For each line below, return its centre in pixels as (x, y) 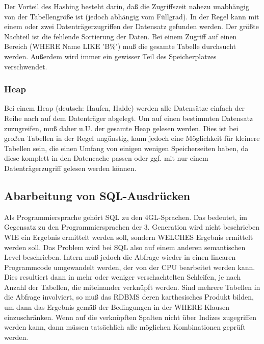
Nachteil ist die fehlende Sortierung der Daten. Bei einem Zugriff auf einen (121, 36)
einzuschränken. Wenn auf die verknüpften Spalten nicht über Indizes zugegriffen (130, 317)
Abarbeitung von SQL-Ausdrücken (97, 195)
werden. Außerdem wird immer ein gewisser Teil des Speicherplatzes (110, 56)
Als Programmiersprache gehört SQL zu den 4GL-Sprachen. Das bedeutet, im (126, 217)
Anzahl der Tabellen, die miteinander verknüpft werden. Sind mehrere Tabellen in (132, 287)
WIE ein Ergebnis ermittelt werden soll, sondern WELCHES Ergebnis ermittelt (129, 237)
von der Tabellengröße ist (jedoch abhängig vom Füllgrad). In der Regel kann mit (132, 16)
